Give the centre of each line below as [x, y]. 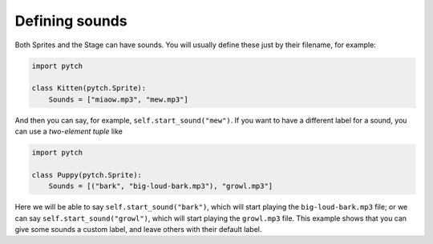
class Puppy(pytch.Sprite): [87, 175]
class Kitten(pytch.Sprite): [89, 88]
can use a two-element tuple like [69, 131]
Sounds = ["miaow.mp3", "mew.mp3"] [118, 99]
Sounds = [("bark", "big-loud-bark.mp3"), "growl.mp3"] [161, 186]
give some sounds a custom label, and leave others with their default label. [138, 229]
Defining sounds [71, 21]
